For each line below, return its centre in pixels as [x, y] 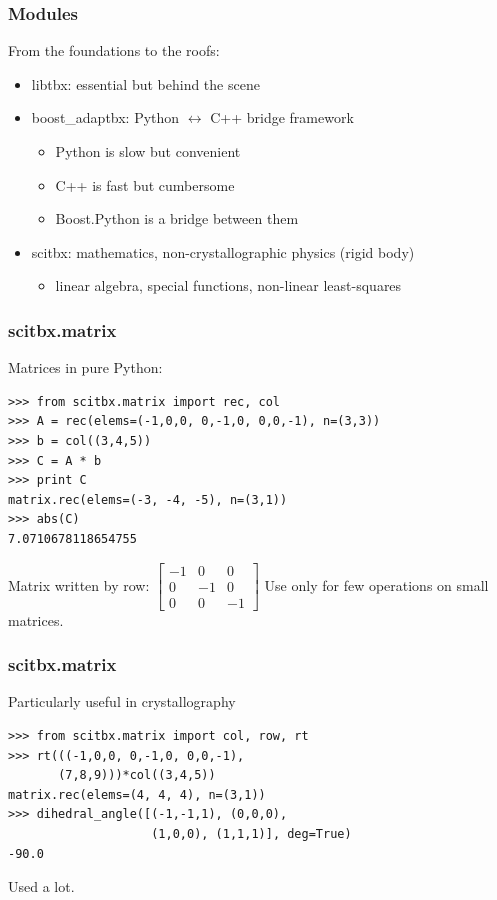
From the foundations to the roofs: [114, 50]
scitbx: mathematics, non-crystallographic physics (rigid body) [223, 251]
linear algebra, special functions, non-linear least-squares [228, 285]
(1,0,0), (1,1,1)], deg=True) [251, 834]
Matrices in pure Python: [85, 367]
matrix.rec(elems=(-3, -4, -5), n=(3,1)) [148, 499]
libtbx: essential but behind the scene [145, 83]
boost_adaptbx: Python [105, 117]
